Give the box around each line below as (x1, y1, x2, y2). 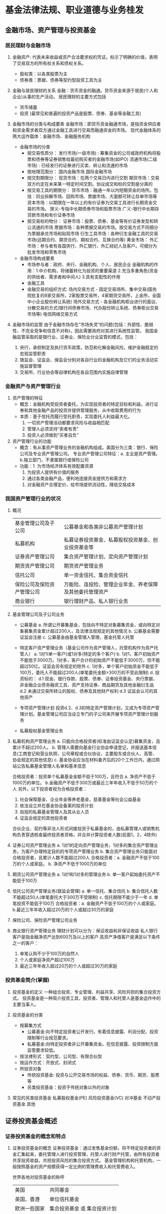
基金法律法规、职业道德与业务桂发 (5, 4, 144, 16)
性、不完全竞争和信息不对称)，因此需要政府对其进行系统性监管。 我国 (12, 327, 154, 333)
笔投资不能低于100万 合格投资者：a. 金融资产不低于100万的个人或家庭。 (12, 900, 159, 906)
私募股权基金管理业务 (19, 728, 63, 734)
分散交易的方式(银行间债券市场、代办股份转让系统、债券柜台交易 (27, 305, 159, 311)
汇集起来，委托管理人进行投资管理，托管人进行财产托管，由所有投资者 (16, 1151, 160, 1157)
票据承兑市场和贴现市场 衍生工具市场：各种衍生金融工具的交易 (31, 230, 159, 236)
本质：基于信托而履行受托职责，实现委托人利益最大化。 (19, 414, 132, 420)
